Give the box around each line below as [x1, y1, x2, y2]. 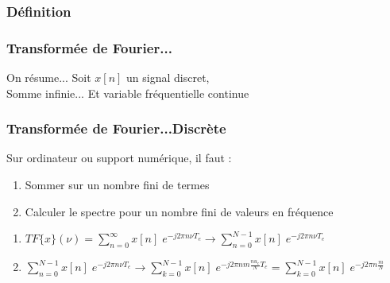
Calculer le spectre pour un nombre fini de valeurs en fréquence [25, 203, 334, 219]
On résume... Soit [6, 69, 91, 86]
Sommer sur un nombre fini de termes [25, 176, 210, 193]
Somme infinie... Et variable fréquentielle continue [6, 84, 249, 101]
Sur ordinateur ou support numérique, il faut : [6, 149, 232, 166]
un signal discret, [126, 69, 210, 86]
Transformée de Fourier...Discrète [6, 118, 226, 138]
